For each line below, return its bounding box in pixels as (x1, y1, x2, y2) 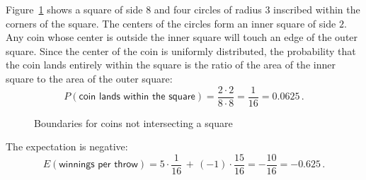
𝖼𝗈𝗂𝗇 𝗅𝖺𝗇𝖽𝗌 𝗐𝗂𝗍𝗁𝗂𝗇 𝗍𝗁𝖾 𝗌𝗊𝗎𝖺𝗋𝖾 (79, 92, 195, 102)
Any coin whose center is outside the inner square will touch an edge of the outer (6, 30, 358, 44)
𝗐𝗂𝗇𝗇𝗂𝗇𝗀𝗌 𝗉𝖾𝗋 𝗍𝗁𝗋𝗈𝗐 (59, 160, 138, 170)
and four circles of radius (154, 2, 262, 16)
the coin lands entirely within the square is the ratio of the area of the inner (6, 57, 336, 72)
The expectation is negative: (6, 139, 128, 154)
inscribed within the (273, 2, 360, 16)
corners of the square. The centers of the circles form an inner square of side (6, 16, 336, 30)
